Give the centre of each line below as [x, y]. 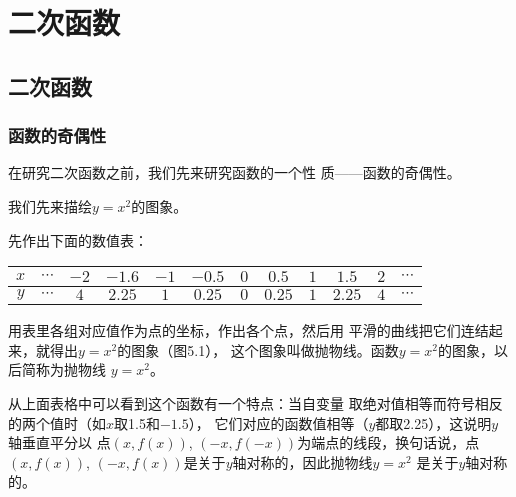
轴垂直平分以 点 [59, 442]
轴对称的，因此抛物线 [302, 461]
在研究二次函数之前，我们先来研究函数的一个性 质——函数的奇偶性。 [234, 172]
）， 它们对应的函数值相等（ [278, 422]
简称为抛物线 [63, 369]
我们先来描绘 [50, 205]
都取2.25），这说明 [433, 422]
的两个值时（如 [57, 422]
